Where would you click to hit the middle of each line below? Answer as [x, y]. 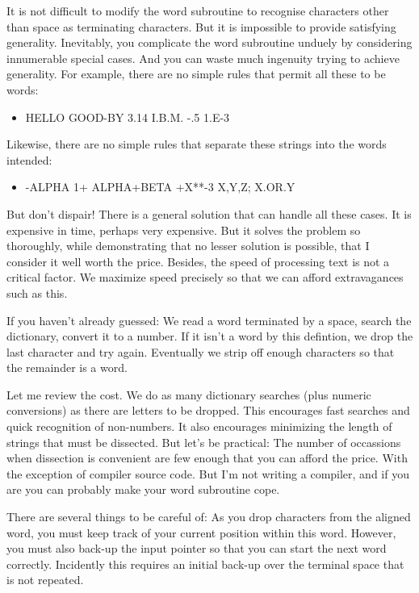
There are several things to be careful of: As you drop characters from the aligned [209, 517]
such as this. [37, 292]
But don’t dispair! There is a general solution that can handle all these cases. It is [209, 213]
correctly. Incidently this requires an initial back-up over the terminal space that [205, 564]
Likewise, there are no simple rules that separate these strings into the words [197, 144]
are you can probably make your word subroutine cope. [143, 489]
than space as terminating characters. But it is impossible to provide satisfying [201, 26]
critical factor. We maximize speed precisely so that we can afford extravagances [205, 277]
